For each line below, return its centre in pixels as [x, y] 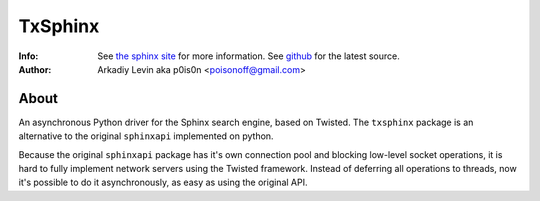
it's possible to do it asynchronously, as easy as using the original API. [163, 182]
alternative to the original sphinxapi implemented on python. [146, 136]
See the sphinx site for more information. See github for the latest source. [248, 56]
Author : [35, 69]
